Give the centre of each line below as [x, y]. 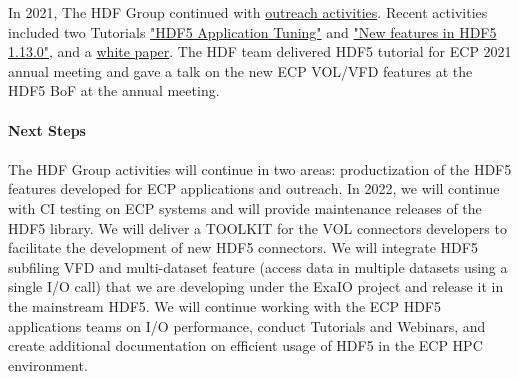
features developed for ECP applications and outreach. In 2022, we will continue [254, 188]
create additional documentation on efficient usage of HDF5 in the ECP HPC [245, 345]
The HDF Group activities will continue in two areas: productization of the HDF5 [260, 168]
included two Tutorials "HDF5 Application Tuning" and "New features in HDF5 [252, 31]
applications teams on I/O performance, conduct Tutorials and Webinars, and [247, 325]
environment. [48, 364]
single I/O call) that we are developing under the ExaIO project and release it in [256, 286]
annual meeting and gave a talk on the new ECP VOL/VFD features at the [240, 70]
